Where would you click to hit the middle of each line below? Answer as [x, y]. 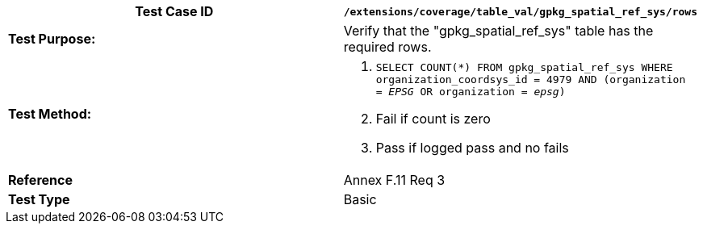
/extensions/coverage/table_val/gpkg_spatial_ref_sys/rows [520, 11]
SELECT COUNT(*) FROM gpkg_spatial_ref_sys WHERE [524, 67]
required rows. [387, 47]
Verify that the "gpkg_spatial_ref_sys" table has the [498, 31]
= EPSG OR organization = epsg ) [471, 92]
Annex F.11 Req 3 [394, 180]
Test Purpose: [52, 39]
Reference [40, 180]
